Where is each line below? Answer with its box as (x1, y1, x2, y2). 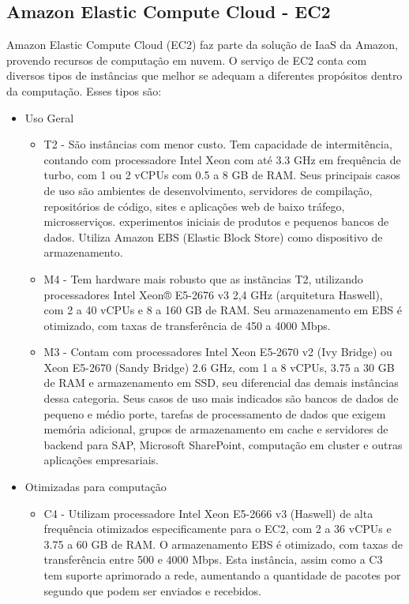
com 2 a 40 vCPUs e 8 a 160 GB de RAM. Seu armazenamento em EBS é (43, 302, 402, 318)
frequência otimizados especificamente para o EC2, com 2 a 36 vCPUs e (43, 520, 392, 537)
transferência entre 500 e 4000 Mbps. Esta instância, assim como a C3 (43, 551, 383, 568)
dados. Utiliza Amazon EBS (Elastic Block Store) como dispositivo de (43, 228, 383, 245)
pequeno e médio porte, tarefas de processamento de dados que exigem (43, 405, 386, 422)
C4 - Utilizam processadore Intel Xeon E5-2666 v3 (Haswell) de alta (43, 505, 373, 521)
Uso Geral (24, 109, 74, 126)
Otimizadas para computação (24, 478, 167, 495)
